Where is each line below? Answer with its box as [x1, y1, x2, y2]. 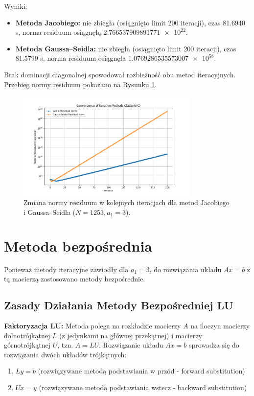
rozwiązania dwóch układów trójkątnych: [4, 349, 127, 359]
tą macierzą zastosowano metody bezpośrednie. [4, 274, 145, 284]
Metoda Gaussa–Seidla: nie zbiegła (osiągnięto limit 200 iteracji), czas [15, 43, 236, 53]
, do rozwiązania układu [149, 264, 222, 274]
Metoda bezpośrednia [4, 235, 152, 256]
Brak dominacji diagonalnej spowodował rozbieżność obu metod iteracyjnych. [4, 69, 236, 79]
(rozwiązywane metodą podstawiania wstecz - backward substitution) [39, 382, 247, 392]
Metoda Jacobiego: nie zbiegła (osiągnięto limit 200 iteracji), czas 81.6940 [15, 17, 246, 27]
